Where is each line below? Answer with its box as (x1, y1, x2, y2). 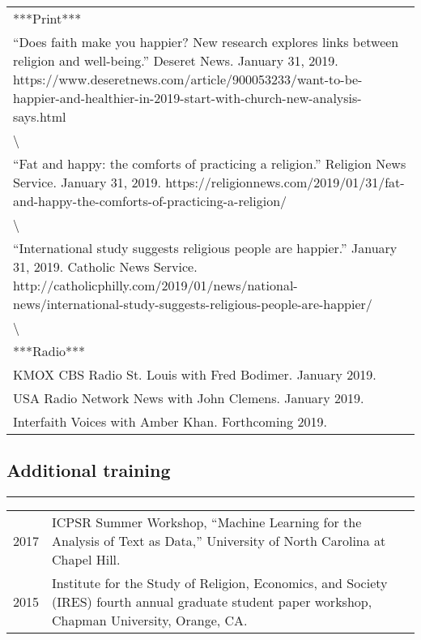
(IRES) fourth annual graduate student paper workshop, (52, 592, 372, 612)
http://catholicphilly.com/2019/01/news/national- (13, 276, 298, 294)
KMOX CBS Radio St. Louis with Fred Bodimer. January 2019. (13, 365, 376, 384)
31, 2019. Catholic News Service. (13, 257, 198, 276)
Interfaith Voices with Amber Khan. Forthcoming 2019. (13, 412, 328, 431)
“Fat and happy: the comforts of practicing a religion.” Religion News (13, 154, 406, 173)
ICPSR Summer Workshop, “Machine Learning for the (52, 513, 362, 532)
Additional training (6, 457, 171, 483)
